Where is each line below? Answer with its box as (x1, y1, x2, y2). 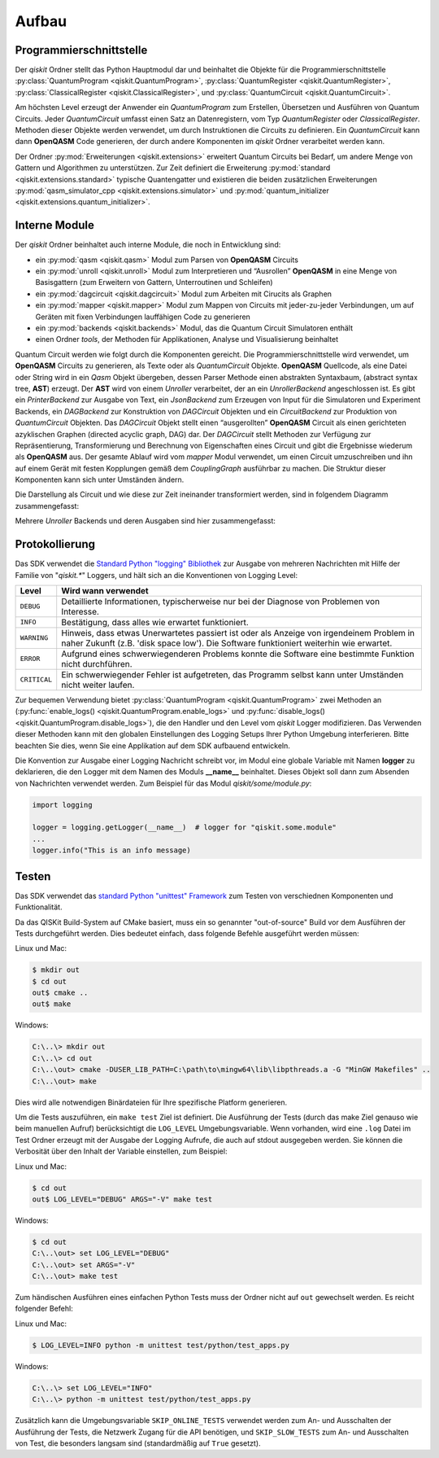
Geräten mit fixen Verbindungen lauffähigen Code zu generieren (35, 312, 251, 322)
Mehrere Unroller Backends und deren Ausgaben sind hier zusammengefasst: (15, 516, 276, 526)
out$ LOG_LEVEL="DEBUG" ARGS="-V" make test (32, 1194, 213, 1204)
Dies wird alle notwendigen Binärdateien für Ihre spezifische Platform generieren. (15, 1097, 288, 1107)
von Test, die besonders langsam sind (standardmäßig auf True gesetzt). (15, 1438, 261, 1448)
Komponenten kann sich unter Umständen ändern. (15, 475, 185, 484)
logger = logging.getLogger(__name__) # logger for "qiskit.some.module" (32, 823, 337, 832)
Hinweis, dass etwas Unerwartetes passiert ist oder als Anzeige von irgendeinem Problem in (61, 627, 415, 638)
